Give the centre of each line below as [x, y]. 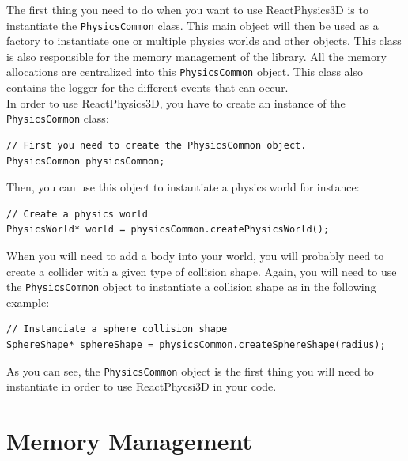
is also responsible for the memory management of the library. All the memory [196, 56]
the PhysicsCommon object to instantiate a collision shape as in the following [191, 287]
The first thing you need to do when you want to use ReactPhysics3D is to [187, 9]
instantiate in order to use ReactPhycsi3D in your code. [142, 386]
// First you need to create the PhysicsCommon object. [157, 145]
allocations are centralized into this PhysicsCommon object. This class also [185, 72]
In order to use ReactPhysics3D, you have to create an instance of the [176, 102]
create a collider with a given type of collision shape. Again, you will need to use [202, 271]
